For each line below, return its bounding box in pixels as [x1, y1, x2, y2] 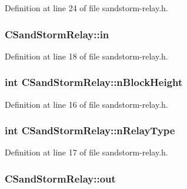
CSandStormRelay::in [5, 26, 109, 41]
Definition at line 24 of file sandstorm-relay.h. [5, 2, 168, 14]
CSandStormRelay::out [5, 171, 116, 185]
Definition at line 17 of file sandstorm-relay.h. [5, 146, 168, 158]
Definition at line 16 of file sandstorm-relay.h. [5, 98, 168, 110]
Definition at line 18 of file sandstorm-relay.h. [5, 49, 168, 62]
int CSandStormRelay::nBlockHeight [5, 75, 183, 89]
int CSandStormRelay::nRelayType [5, 123, 175, 138]
